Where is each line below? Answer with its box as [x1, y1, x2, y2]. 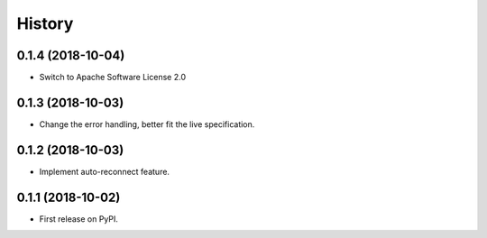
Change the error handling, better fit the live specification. [39, 118, 255, 130]
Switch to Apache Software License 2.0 [39, 72, 187, 83]
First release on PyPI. [39, 213, 119, 224]
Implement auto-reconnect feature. [39, 166, 170, 177]
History [16, 14, 74, 33]
